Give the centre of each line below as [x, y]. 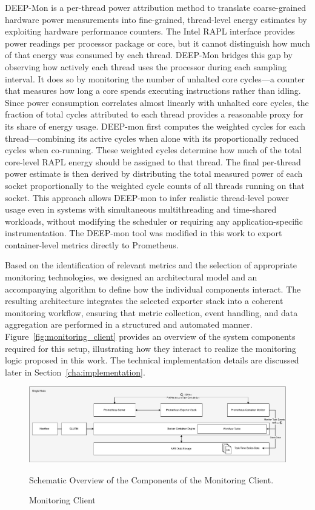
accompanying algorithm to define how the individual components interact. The [153, 289]
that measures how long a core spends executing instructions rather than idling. [153, 91]
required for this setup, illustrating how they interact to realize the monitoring [151, 348]
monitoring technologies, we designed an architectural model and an [131, 277]
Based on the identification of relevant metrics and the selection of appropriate [151, 265]
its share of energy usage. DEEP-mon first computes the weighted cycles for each [155, 126]
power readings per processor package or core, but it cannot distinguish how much [157, 43]
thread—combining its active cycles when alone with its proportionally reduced [152, 138]
